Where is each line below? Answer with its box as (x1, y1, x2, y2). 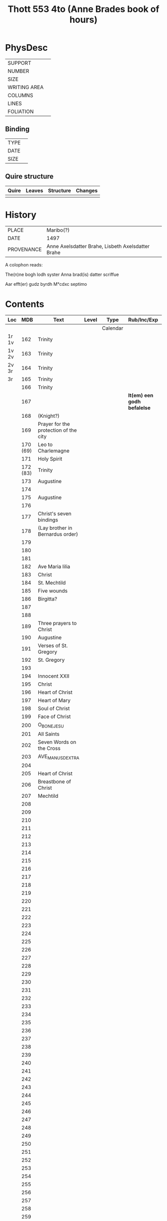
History (5, 209, 37, 220)
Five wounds (38, 588, 68, 595)
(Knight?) (38, 412, 60, 419)
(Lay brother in (38, 524, 73, 531)
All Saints (38, 731, 60, 737)
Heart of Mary (38, 697, 71, 704)
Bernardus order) (38, 531, 79, 538)
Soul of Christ (38, 705, 70, 712)
